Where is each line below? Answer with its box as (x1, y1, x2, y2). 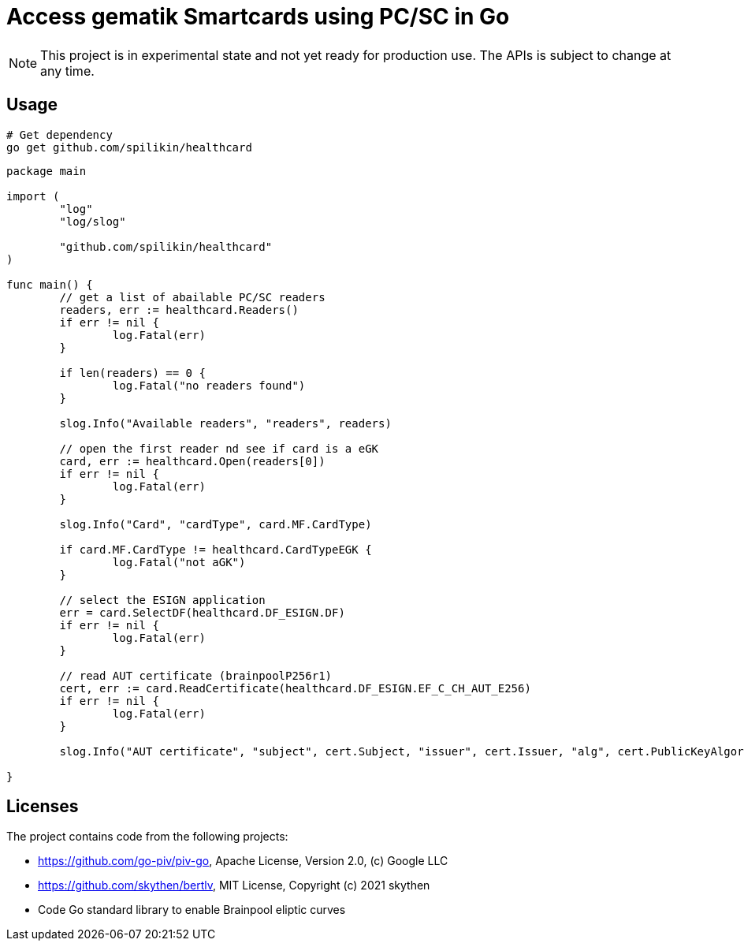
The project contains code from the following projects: (6, 830, 288, 844)
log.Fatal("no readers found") (112, 378, 306, 392)
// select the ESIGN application (59, 593, 266, 606)
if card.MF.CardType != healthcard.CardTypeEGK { (59, 542, 372, 556)
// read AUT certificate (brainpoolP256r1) (59, 669, 333, 682)
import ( (6, 189, 60, 203)
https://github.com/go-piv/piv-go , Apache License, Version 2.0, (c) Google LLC (38, 854, 448, 868)
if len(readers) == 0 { (59, 366, 206, 379)
